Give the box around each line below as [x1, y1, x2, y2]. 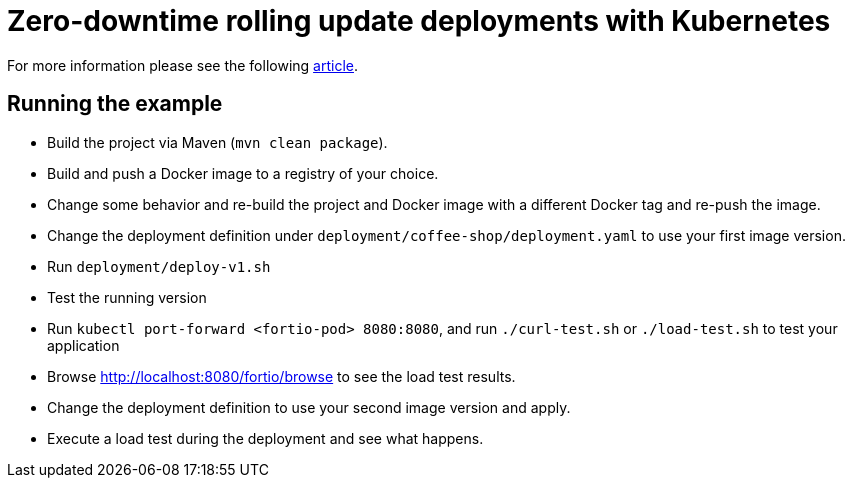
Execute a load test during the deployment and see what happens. [47, 429, 484, 447]
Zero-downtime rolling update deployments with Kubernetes [7, 4, 831, 38]
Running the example [7, 91, 223, 117]
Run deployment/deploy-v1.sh [47, 257, 271, 275]
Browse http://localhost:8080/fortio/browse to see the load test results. [47, 367, 516, 385]
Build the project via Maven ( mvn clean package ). [47, 133, 388, 151]
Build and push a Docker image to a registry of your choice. [47, 164, 439, 182]
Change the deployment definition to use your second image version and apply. [47, 398, 571, 416]
